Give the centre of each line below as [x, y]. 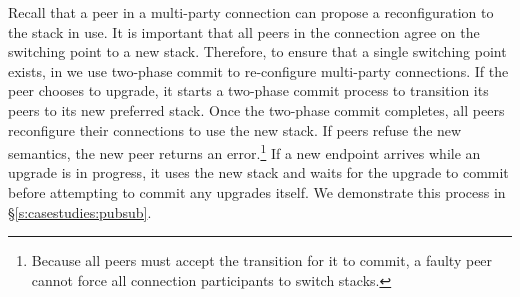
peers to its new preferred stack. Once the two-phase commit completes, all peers [256, 109]
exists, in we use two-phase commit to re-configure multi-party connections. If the [258, 70]
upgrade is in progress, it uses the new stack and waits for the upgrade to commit [258, 172]
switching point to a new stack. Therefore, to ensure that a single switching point [257, 51]
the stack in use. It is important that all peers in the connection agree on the [244, 31]
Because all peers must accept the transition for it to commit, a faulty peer [262, 260]
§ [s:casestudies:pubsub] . [80, 211]
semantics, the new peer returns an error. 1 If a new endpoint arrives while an [244, 151]
